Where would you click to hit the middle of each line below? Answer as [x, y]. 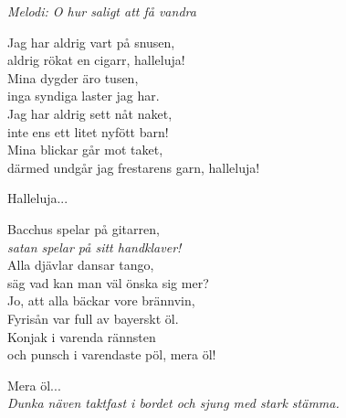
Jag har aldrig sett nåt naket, [90, 113]
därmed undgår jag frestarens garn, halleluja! [134, 167]
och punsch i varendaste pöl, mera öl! [112, 354]
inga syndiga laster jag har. [84, 96]
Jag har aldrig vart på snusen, [91, 42]
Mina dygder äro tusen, [73, 77]
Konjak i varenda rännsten [82, 336]
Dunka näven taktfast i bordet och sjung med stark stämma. [173, 403]
